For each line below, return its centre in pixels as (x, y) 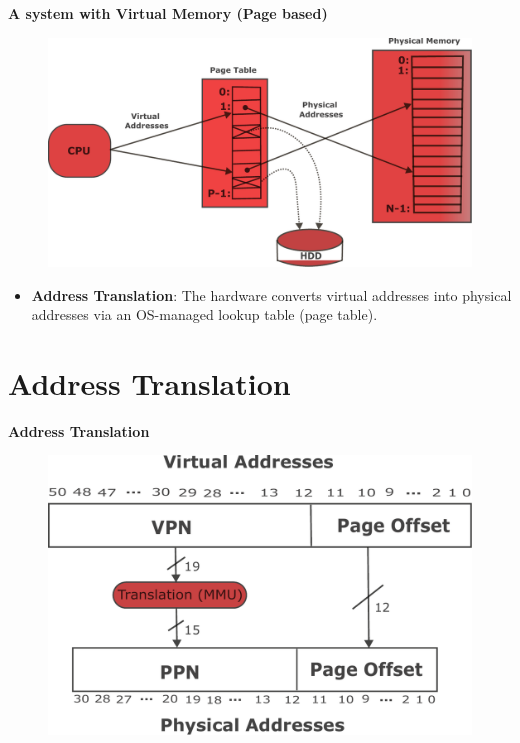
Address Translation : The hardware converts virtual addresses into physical (271, 294)
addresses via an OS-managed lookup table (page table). (204, 314)
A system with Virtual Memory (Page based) (168, 13)
